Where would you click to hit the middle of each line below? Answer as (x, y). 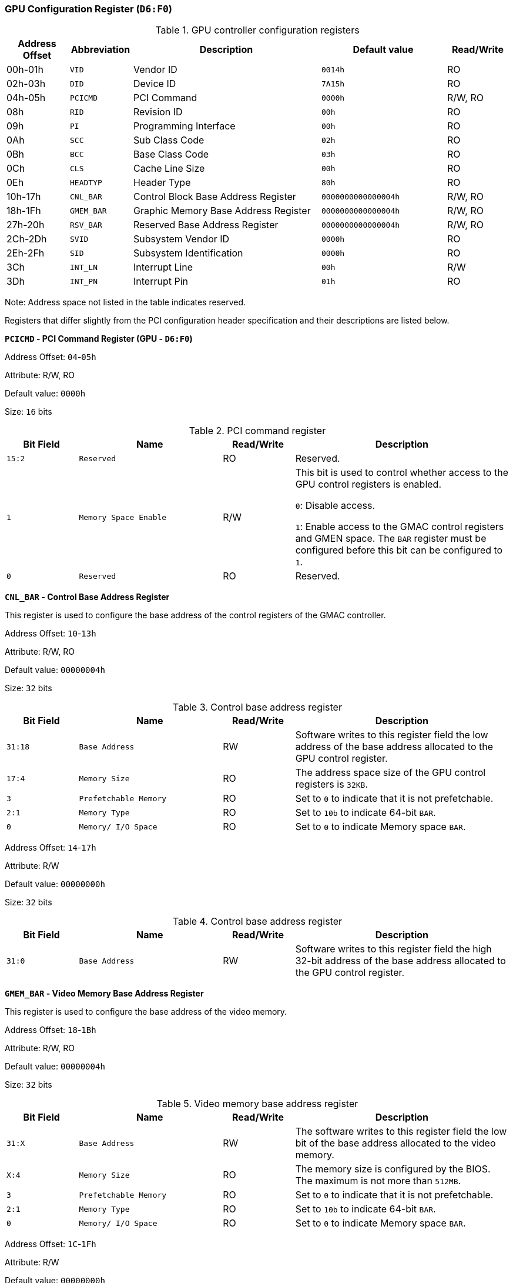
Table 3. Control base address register (257, 707)
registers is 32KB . (332, 784)
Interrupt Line (163, 267)
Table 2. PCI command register (257, 431)
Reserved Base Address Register (206, 225)
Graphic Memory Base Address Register (222, 211)
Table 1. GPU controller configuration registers (257, 30)
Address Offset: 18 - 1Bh (51, 1030)
